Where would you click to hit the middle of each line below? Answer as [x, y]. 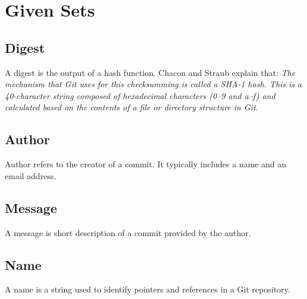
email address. [31, 175]
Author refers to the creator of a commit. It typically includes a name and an [145, 164]
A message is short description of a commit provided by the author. [128, 232]
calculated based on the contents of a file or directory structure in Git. [132, 107]
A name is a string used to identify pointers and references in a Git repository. [148, 289]
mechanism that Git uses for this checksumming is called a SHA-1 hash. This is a [153, 84]
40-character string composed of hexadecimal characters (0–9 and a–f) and [140, 95]
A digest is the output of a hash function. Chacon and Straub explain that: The [150, 72]
